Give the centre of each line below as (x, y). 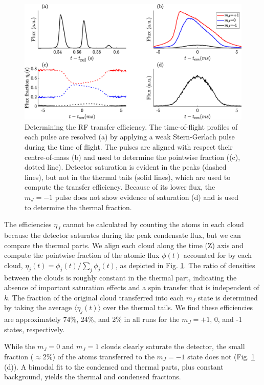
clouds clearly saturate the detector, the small (173, 346)
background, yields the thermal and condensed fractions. (93, 377)
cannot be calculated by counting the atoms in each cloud (153, 224)
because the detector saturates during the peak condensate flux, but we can (123, 235)
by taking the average (38, 307)
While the (20, 346)
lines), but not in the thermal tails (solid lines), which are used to (128, 177)
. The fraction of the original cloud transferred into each (96, 297)
